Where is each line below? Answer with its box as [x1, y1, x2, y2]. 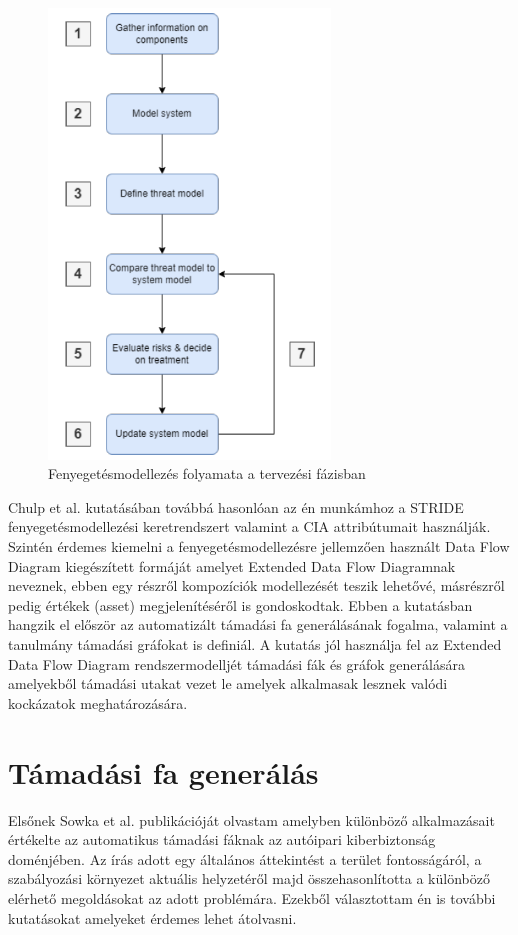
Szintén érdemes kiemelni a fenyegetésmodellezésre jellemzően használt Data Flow [8, 536, 510, 557]
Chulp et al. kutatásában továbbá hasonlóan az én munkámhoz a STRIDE [8, 496, 464, 517]
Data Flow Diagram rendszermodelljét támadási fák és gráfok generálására [8, 653, 465, 674]
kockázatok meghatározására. [8, 692, 188, 713]
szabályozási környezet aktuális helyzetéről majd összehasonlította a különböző [8, 868, 490, 889]
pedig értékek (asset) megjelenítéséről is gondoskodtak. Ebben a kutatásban [8, 594, 473, 615]
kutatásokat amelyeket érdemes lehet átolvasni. [8, 907, 297, 928]
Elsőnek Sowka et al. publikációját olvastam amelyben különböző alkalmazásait [8, 809, 495, 830]
